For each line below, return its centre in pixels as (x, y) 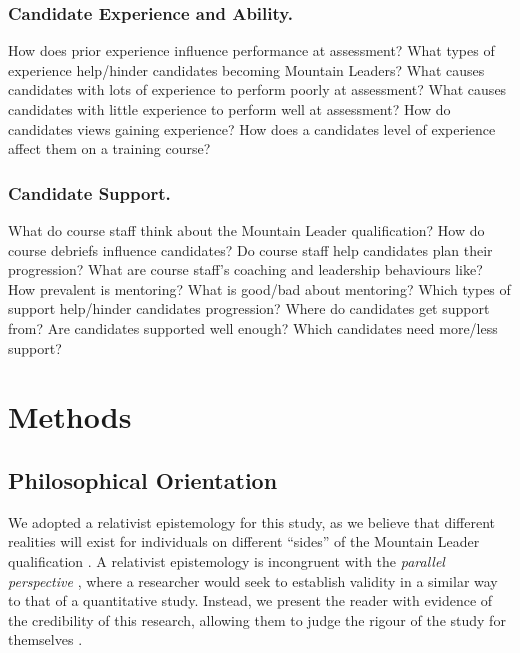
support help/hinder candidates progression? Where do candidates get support (249, 308)
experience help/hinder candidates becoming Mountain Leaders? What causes (246, 69)
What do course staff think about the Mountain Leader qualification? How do (246, 230)
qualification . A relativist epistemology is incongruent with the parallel (226, 560)
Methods (70, 416)
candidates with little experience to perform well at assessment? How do (229, 109)
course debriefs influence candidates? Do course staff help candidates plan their (250, 249)
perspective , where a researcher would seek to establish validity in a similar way (253, 580)
